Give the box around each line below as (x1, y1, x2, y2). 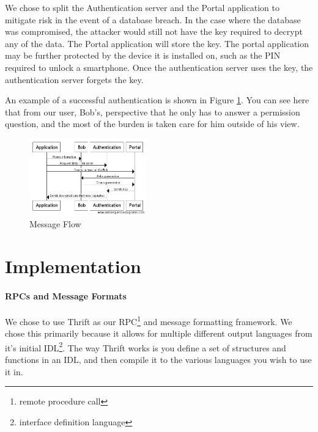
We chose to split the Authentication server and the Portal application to (5, 1, 279, 13)
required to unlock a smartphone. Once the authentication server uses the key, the (5, 60, 313, 73)
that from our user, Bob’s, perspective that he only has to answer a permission (5, 105, 300, 118)
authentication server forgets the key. (5, 73, 144, 86)
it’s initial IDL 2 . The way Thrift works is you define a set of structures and (5, 339, 286, 354)
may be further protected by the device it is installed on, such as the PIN (5, 49, 281, 62)
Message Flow (29, 218, 81, 230)
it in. (5, 365, 23, 378)
